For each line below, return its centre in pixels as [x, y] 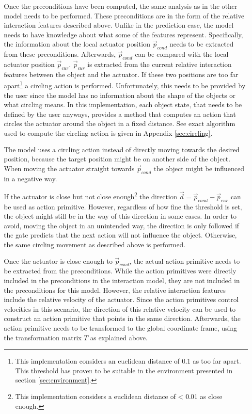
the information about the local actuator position [77, 44]
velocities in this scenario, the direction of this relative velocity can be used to [120, 309]
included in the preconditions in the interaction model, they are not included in [122, 280]
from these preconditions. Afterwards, [60, 54]
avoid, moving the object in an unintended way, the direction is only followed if [122, 225]
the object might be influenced [199, 168]
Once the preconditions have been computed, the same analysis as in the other [121, 6]
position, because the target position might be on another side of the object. [117, 159]
